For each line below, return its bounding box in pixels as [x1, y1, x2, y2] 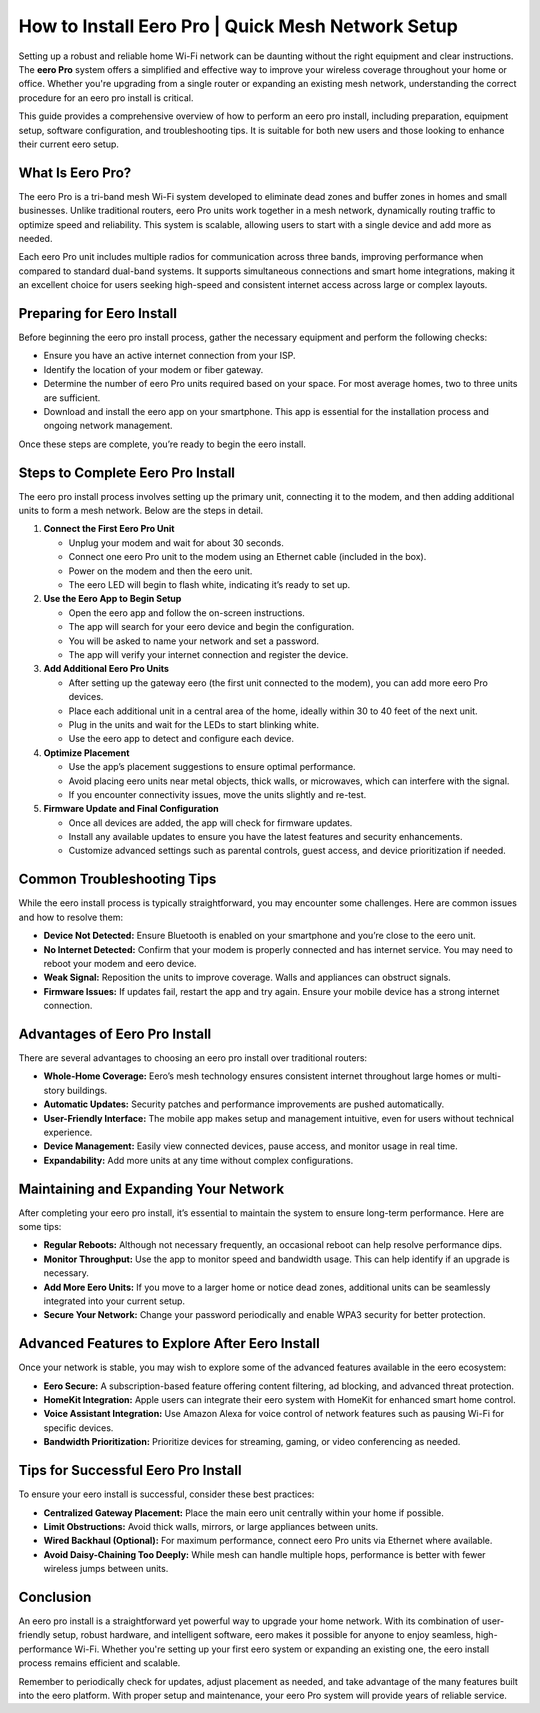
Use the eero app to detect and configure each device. [68, 733, 295, 745]
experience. [43, 1126, 93, 1138]
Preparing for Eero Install [18, 305, 178, 322]
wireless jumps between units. [43, 1563, 169, 1575]
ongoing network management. [43, 420, 174, 432]
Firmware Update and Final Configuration [43, 803, 219, 815]
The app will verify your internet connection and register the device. [68, 648, 349, 660]
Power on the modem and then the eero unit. [68, 565, 253, 577]
